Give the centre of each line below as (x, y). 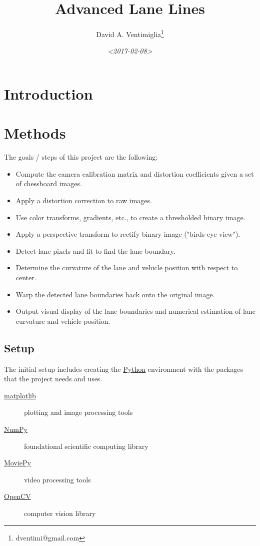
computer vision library (60, 513)
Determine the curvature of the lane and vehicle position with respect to (127, 267)
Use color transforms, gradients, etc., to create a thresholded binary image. (130, 217)
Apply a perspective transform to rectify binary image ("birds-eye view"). (128, 234)
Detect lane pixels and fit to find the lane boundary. (95, 250)
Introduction (48, 93)
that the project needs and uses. (53, 379)
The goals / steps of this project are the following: (81, 157)
